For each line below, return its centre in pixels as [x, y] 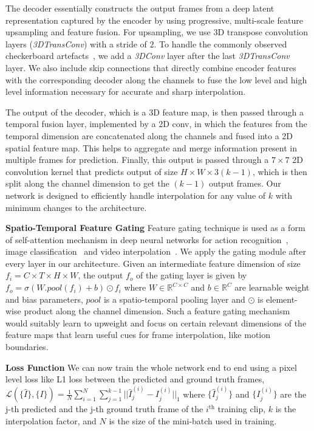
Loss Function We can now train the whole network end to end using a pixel [151, 367]
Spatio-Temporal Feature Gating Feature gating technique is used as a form [155, 228]
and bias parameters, [44, 299]
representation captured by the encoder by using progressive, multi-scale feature [154, 20]
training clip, [242, 409]
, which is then [280, 171]
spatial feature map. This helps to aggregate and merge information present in [152, 147]
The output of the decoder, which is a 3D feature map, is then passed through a [155, 112]
